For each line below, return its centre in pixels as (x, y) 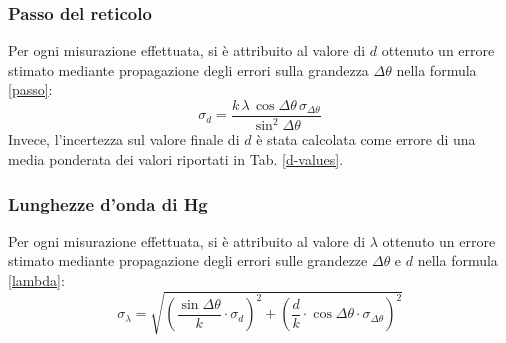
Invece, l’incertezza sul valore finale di (124, 139)
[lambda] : (36, 280)
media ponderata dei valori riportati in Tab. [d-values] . (176, 159)
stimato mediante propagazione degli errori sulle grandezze (188, 260)
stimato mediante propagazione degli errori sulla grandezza (188, 69)
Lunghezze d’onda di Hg (108, 203)
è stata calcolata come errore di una (366, 139)
